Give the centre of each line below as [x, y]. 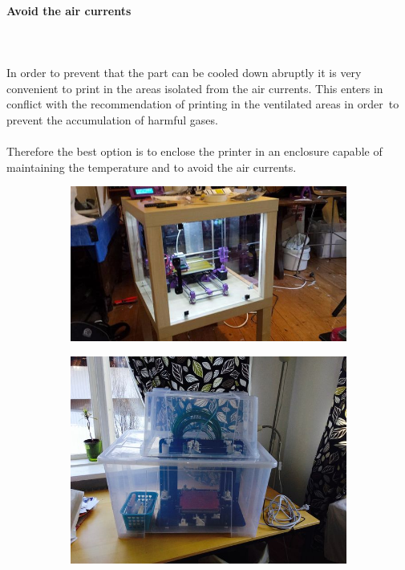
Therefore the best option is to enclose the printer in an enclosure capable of [194, 151]
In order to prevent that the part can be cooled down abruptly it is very [184, 72]
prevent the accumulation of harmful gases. [112, 119]
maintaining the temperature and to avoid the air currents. [152, 167]
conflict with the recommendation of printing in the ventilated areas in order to [203, 104]
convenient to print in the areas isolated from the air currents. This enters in [195, 88]
